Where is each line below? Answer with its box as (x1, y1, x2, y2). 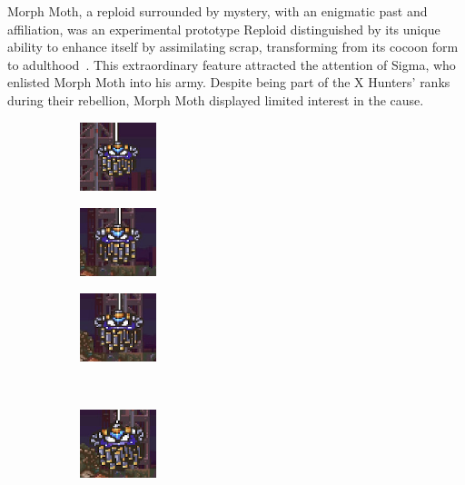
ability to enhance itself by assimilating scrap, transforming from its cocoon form (7, 37, 459, 56)
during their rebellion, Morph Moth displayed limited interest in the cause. (7, 90, 424, 109)
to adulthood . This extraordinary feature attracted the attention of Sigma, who (7, 54, 456, 74)
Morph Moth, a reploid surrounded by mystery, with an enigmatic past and (7, 2, 428, 20)
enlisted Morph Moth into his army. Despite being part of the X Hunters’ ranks (7, 73, 450, 92)
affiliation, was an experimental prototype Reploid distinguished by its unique (7, 19, 440, 38)
